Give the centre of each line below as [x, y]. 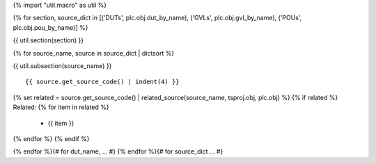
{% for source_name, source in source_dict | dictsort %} [94, 53]
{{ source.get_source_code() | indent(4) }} [103, 82]
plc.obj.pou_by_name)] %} [50, 27]
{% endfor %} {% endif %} [51, 138]
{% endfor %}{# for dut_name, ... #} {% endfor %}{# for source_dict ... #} [118, 151]
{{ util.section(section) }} [48, 40]
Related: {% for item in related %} [61, 107]
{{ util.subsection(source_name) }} [62, 65]
